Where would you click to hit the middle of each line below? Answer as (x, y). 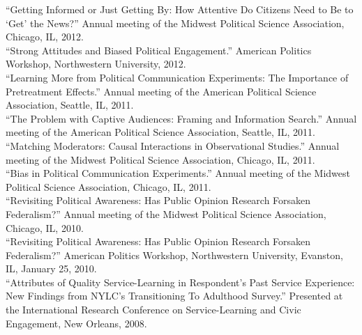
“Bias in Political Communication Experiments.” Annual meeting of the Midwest (178, 173)
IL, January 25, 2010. (51, 268)
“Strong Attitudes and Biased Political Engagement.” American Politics (159, 50)
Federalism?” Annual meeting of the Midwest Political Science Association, (166, 213)
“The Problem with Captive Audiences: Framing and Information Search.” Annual (181, 118)
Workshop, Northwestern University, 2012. (96, 64)
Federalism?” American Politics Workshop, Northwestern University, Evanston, (174, 255)
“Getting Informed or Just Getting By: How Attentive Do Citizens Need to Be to (180, 9)
